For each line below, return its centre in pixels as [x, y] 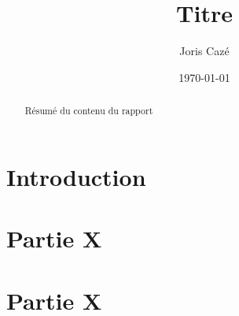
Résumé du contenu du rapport [89, 111]
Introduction [76, 176]
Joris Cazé [204, 51]
